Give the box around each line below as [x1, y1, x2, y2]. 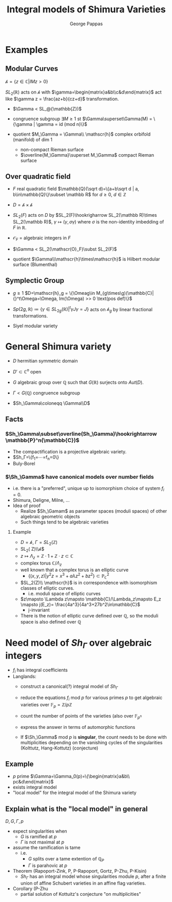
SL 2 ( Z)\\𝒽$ [20, 546, 45, 553]
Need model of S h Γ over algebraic [5, 637, 152, 650]
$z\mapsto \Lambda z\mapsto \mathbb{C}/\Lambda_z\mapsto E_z [20, 596, 161, 602]
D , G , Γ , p [5, 818, 24, 824]
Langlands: [12, 673, 36, 680]
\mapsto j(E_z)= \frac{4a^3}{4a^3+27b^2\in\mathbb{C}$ [20, 602, 140, 608]
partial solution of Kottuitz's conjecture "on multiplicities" [20, 891, 141, 897]
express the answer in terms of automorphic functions [20, 724, 136, 730]
